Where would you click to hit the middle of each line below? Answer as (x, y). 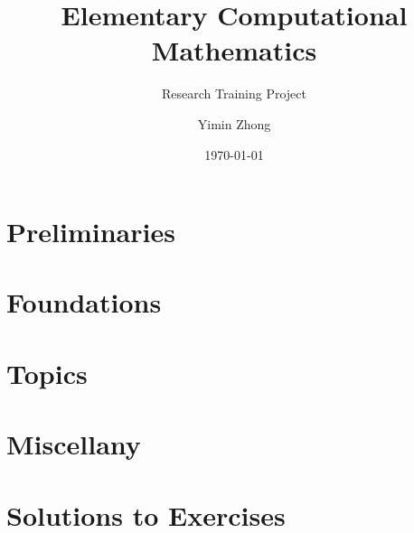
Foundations (84, 302)
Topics (47, 373)
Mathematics (234, 50)
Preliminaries (91, 232)
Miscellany (74, 444)
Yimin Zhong (234, 123)
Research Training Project (234, 94)
